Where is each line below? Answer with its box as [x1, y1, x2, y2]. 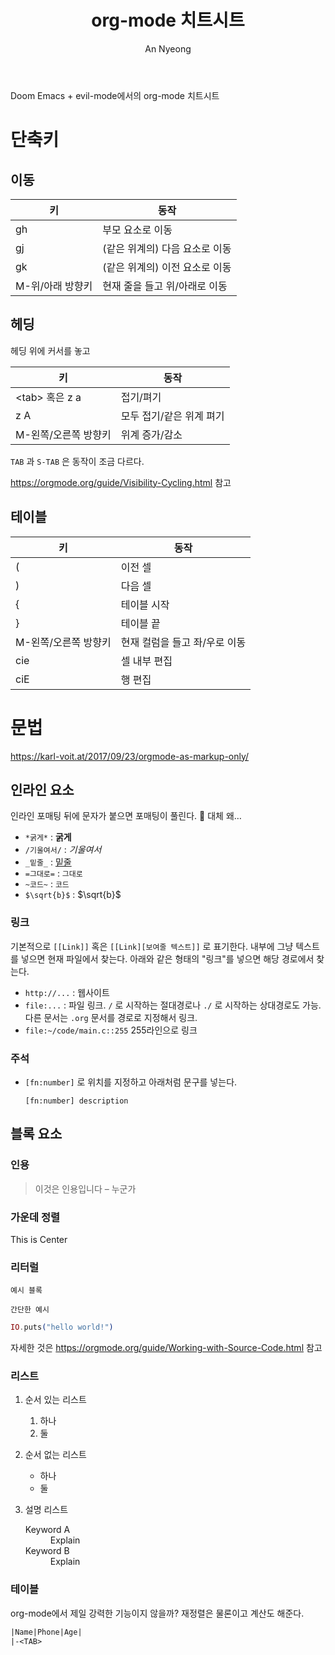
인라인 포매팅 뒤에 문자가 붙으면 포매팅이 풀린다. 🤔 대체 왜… [10, 810, 242, 822]
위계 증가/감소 [120, 427, 183, 441]
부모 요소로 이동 [102, 222, 173, 236]
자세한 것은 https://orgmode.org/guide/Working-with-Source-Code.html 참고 [10, 1342, 323, 1354]
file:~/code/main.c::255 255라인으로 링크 [24, 1024, 198, 1036]
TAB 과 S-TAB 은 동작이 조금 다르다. [10, 455, 145, 467]
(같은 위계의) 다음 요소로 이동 [102, 241, 232, 255]
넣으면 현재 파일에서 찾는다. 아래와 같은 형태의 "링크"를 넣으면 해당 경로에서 [20, 952, 315, 965]
